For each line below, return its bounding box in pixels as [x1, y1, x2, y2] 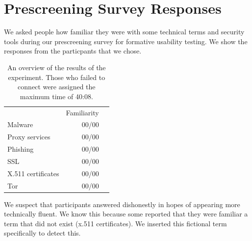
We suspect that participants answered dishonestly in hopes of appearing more [4, 199, 240, 209]
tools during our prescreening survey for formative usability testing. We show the [4, 36, 248, 46]
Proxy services [7, 132, 50, 142]
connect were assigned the [18, 81, 96, 92]
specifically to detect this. [4, 228, 81, 238]
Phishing [7, 144, 34, 154]
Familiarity [66, 107, 99, 117]
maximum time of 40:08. [20, 91, 93, 101]
